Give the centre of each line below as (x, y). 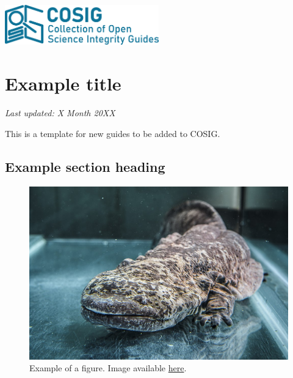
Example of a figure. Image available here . (108, 368)
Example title (63, 83)
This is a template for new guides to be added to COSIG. (113, 133)
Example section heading (85, 166)
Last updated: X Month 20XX (60, 113)
